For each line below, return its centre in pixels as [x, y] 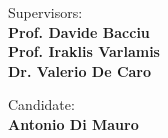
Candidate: [41, 104]
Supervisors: [45, 12]
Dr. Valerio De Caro [80, 70]
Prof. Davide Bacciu [79, 31]
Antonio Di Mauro [73, 123]
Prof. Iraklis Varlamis [84, 51]
